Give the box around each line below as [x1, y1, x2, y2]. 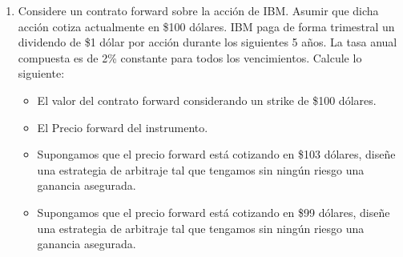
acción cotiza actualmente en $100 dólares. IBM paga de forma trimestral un [18, 18, 395, 34]
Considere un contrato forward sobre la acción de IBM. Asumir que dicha [18, 2, 379, 18]
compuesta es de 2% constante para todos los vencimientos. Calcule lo [18, 49, 362, 66]
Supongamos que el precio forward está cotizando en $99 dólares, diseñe [37, 203, 390, 220]
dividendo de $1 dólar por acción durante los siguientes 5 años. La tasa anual [18, 34, 397, 50]
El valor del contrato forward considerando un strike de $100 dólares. [37, 91, 377, 108]
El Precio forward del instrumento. [37, 118, 208, 135]
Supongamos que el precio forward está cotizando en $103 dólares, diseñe [37, 146, 396, 163]
